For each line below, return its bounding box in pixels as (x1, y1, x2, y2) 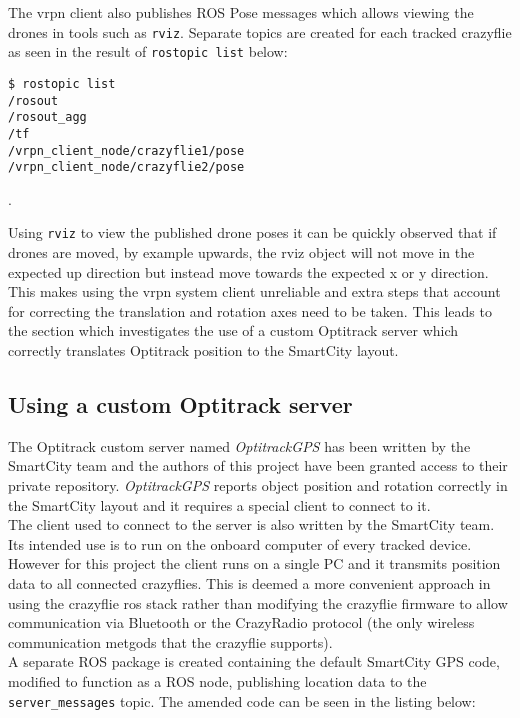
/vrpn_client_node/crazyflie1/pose (8, 143, 245, 158)
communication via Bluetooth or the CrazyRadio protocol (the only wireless (8, 612, 475, 633)
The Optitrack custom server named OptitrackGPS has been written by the (8, 435, 471, 456)
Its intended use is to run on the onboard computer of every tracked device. (8, 533, 472, 554)
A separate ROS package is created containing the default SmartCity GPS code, (8, 651, 500, 672)
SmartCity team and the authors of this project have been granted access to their (8, 455, 508, 476)
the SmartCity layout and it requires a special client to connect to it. (8, 494, 431, 515)
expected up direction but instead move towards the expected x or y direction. (8, 261, 489, 282)
